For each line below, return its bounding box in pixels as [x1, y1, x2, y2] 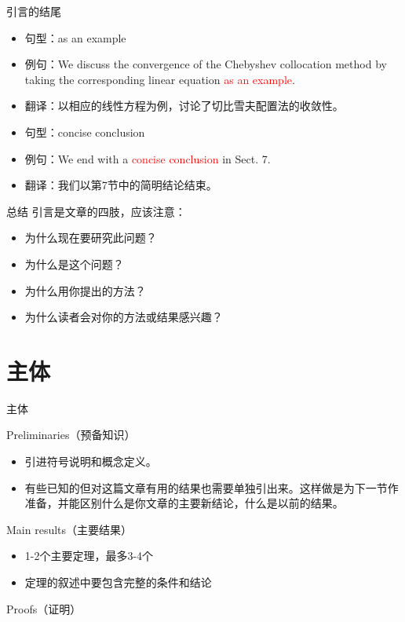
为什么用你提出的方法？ [24, 282, 146, 298]
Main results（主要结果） [6, 521, 133, 537]
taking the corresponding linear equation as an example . [24, 71, 295, 87]
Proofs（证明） [6, 600, 82, 617]
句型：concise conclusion [24, 123, 145, 140]
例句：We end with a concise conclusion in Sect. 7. [24, 150, 271, 166]
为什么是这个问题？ [24, 255, 124, 272]
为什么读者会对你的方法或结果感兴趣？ [24, 309, 223, 325]
